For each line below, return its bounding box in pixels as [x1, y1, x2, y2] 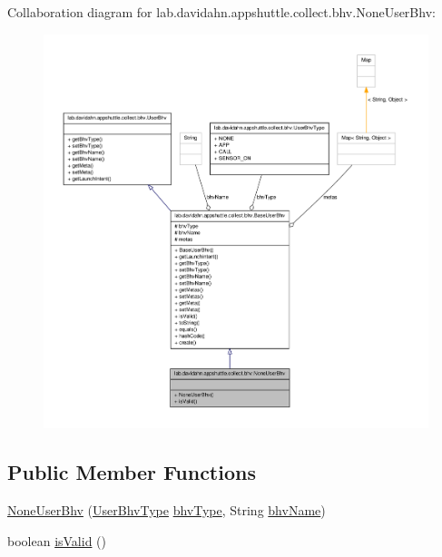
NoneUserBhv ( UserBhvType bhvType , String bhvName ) [7, 501, 326, 519]
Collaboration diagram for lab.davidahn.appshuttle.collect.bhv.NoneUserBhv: [7, 3, 436, 21]
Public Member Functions [7, 458, 256, 486]
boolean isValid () [7, 531, 107, 550]
